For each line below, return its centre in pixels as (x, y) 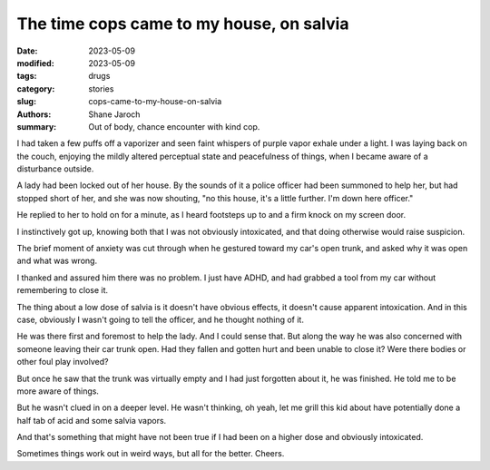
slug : (26, 102)
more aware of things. (58, 391)
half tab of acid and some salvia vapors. (92, 420)
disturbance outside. (55, 169)
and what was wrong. (57, 261)
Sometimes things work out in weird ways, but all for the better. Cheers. (151, 454)
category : (36, 88)
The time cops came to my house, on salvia (183, 24)
